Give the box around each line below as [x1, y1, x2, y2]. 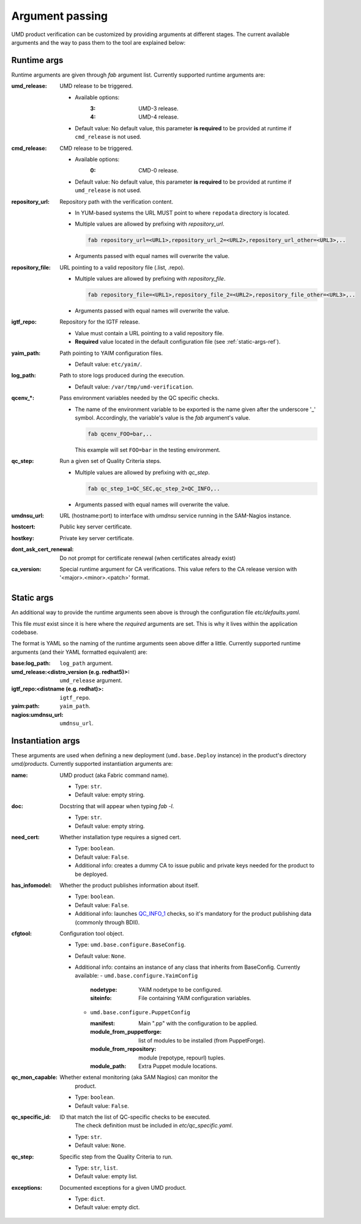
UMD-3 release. [138, 105, 179, 113]
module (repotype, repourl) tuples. [138, 1054, 226, 1061]
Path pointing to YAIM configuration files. [59, 349, 163, 357]
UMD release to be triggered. [59, 83, 133, 90]
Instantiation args [11, 735, 80, 746]
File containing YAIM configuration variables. [138, 995, 251, 1002]
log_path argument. [59, 659, 113, 667]
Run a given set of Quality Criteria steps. [59, 458, 162, 465]
